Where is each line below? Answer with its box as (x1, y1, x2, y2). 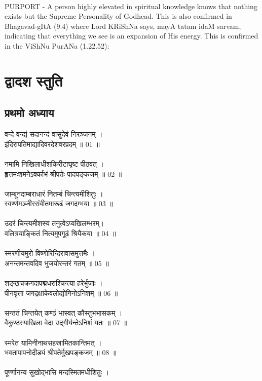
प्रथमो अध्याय (5, 105, 54, 121)
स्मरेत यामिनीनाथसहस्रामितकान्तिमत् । (5, 337, 102, 348)
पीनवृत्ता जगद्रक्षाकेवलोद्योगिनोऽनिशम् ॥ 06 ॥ (5, 287, 118, 298)
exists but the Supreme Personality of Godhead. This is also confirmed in (5, 11, 232, 21)
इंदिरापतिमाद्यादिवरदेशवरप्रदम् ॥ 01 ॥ (5, 138, 100, 149)
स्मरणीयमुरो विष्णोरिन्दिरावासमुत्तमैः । (5, 248, 95, 258)
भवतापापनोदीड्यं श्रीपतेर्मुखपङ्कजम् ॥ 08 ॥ (5, 347, 117, 358)
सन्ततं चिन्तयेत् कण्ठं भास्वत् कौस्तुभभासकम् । (5, 307, 123, 318)
